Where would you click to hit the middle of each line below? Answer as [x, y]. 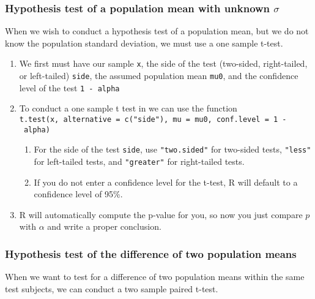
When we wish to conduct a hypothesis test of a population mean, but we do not [157, 31]
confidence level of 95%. [78, 194]
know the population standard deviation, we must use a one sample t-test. [144, 43]
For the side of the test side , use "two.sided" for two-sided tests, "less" [172, 149]
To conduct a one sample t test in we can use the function [128, 108]
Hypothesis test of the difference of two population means [151, 253]
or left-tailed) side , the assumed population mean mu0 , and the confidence [159, 76]
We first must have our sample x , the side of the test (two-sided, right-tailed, [163, 63]
